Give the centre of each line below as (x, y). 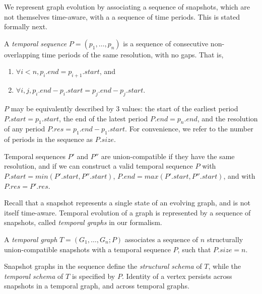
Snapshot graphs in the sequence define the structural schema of (103, 266)
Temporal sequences (35, 156)
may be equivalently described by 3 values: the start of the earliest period (124, 108)
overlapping (22, 54)
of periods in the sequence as (49, 139)
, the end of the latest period (104, 118)
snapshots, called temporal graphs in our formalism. (83, 222)
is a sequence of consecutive (166, 43)
